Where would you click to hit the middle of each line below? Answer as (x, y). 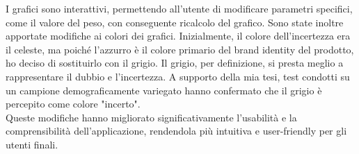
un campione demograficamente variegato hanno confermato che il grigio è (164, 90)
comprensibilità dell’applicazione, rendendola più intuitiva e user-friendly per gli (176, 131)
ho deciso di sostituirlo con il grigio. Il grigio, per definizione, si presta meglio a (175, 63)
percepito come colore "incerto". (73, 104)
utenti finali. (32, 144)
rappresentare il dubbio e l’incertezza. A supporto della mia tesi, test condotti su (178, 76)
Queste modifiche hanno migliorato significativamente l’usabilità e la (151, 117)
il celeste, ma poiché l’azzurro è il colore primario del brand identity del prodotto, (180, 49)
